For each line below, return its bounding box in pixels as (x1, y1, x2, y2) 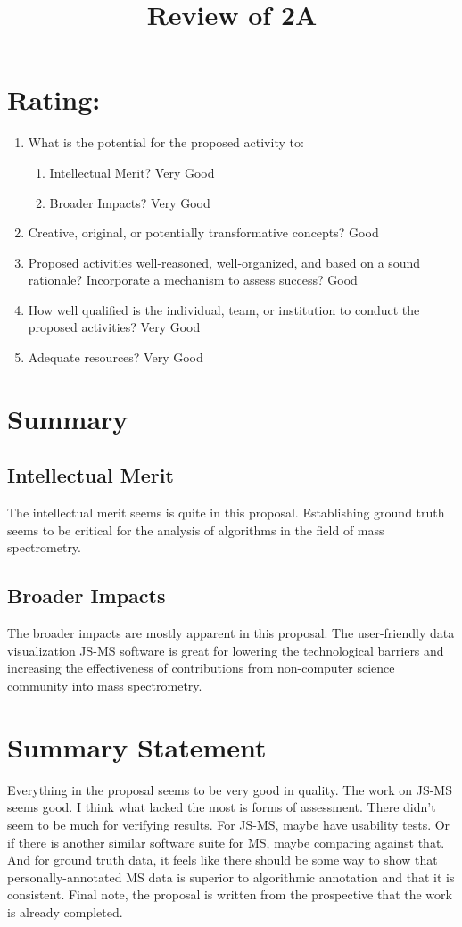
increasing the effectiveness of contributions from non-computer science (7, 658, 395, 677)
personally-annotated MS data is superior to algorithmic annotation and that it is (7, 867, 455, 886)
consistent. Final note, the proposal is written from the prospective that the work (7, 885, 452, 904)
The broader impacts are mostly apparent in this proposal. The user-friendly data (7, 624, 455, 642)
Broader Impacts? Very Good (49, 193, 210, 211)
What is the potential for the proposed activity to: (28, 133, 304, 152)
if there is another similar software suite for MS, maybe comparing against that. (7, 832, 445, 851)
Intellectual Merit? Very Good (49, 162, 215, 181)
